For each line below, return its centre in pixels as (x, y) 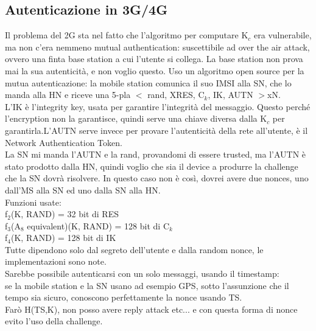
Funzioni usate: (33, 202)
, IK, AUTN (230, 95)
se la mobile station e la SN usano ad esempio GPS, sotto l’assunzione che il (147, 285)
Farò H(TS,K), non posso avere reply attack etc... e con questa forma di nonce (151, 309)
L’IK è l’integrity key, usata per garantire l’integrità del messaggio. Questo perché (158, 106)
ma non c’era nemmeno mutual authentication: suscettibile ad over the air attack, (157, 47)
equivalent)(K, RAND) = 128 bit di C (98, 225)
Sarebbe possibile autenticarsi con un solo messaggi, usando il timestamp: (142, 274)
